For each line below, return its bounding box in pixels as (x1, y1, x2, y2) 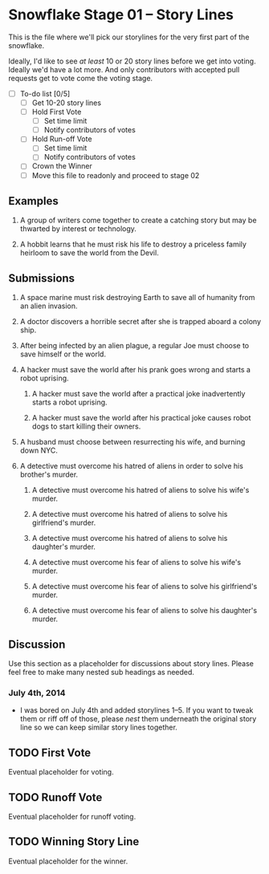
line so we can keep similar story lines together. (19, 722, 178, 732)
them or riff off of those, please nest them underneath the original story (19, 714, 257, 724)
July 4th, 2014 (8, 687, 66, 698)
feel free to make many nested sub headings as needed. (8, 668, 195, 677)
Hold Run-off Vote (31, 134, 92, 144)
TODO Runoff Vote (8, 791, 103, 804)
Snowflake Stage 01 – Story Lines (8, 6, 234, 24)
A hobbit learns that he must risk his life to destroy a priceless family (19, 239, 247, 250)
